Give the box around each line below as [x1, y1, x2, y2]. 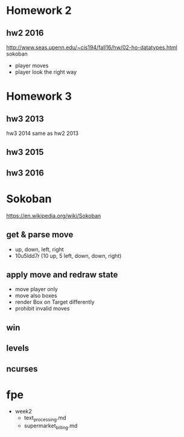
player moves [14, 62, 49, 69]
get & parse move [6, 229, 74, 240]
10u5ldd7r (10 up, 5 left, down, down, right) [14, 252, 122, 259]
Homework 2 [6, 4, 72, 18]
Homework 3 [6, 90, 72, 103]
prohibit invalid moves [14, 305, 70, 312]
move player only [14, 286, 59, 293]
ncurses [6, 364, 38, 374]
